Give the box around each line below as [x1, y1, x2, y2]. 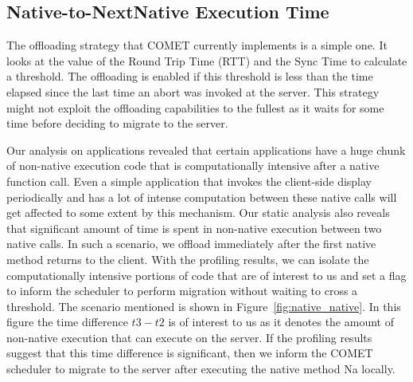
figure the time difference [6, 313, 128, 330]
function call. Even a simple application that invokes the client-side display [6, 172, 372, 189]
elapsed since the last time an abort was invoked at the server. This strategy [6, 83, 380, 100]
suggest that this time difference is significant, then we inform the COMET [6, 345, 373, 361]
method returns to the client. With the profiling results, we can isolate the [6, 250, 369, 267]
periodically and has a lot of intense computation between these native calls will [6, 188, 397, 205]
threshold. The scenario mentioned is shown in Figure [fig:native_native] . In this [6, 297, 401, 314]
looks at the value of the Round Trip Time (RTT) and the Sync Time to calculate [6, 52, 407, 69]
